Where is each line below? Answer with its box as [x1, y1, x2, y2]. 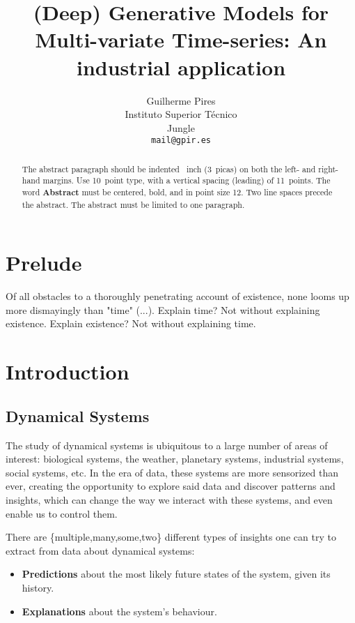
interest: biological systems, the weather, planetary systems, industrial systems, [6, 451, 344, 466]
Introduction [6, 357, 129, 386]
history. [22, 580, 54, 594]
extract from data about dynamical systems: [6, 543, 195, 557]
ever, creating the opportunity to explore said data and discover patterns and [6, 479, 336, 493]
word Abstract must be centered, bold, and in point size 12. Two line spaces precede [22, 186, 333, 199]
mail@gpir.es [151, 135, 211, 146]
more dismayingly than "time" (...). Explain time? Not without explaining [6, 302, 320, 317]
